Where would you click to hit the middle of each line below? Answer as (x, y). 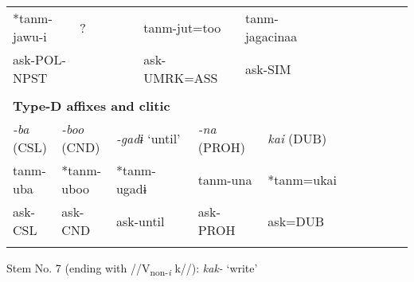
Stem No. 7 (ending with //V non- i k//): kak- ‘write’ (132, 269)
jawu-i (30, 36)
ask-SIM (268, 69)
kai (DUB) (297, 138)
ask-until (140, 221)
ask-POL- (39, 59)
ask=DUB (296, 221)
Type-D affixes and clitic (92, 106)
